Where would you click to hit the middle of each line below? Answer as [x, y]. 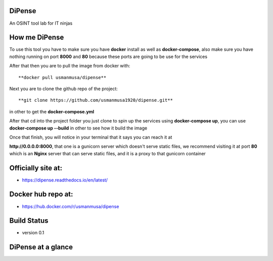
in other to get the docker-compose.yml [52, 111]
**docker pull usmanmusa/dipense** [62, 77]
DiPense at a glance [41, 247]
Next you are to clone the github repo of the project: [64, 89]
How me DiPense [37, 38]
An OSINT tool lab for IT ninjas [41, 23]
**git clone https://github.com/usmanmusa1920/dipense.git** [96, 100]
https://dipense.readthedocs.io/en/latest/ [65, 180]
